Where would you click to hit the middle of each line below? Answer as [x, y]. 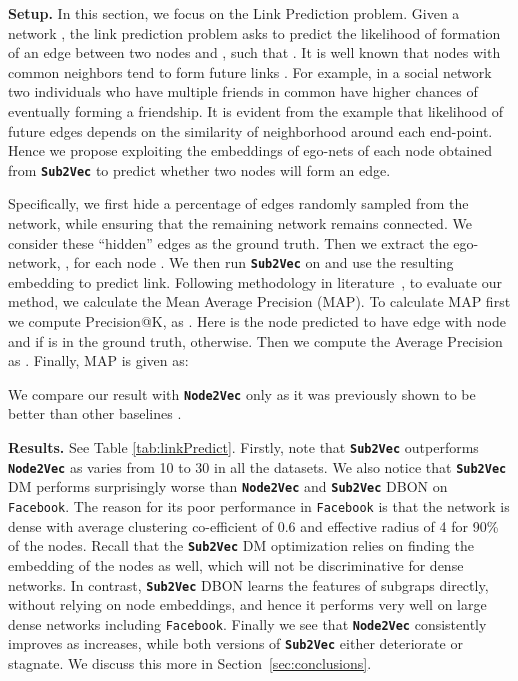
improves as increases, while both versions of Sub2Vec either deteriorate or [235, 643]
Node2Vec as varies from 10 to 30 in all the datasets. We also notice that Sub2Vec [257, 466]
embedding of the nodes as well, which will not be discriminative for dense [236, 564]
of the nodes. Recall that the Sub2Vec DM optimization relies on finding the [241, 545]
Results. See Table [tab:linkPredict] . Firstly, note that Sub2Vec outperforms [243, 447]
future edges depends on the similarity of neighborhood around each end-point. [250, 130]
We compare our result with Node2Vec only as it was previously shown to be [242, 393]
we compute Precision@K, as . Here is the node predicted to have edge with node [257, 321]
